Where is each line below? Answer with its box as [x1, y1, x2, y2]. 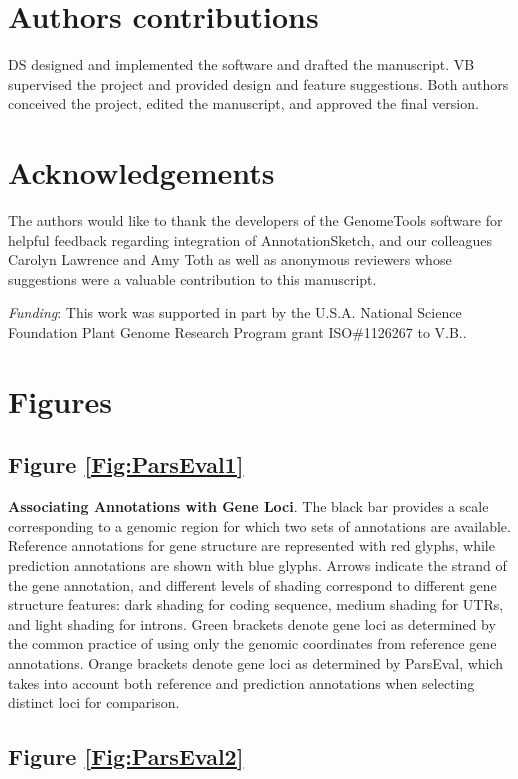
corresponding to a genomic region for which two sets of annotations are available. [8, 515, 511, 536]
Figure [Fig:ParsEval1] [8, 449, 244, 480]
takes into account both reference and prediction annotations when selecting [8, 672, 475, 693]
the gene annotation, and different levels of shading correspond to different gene [8, 574, 497, 595]
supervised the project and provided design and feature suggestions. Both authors [8, 73, 509, 94]
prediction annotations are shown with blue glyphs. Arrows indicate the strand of [8, 554, 507, 575]
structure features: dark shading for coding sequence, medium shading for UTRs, [8, 594, 504, 615]
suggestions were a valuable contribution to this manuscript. [8, 268, 377, 289]
